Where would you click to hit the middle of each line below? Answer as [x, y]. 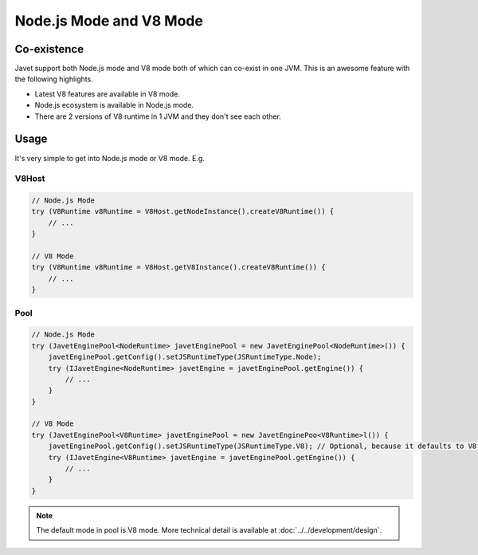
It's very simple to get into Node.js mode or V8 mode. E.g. [110, 158]
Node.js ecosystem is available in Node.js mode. [114, 105]
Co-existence [49, 49]
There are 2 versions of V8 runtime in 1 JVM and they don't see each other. [158, 116]
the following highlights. [54, 79]
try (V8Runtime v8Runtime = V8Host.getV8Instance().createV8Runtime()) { [178, 268]
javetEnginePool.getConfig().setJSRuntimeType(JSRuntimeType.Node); [185, 357]
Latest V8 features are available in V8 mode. [108, 94]
